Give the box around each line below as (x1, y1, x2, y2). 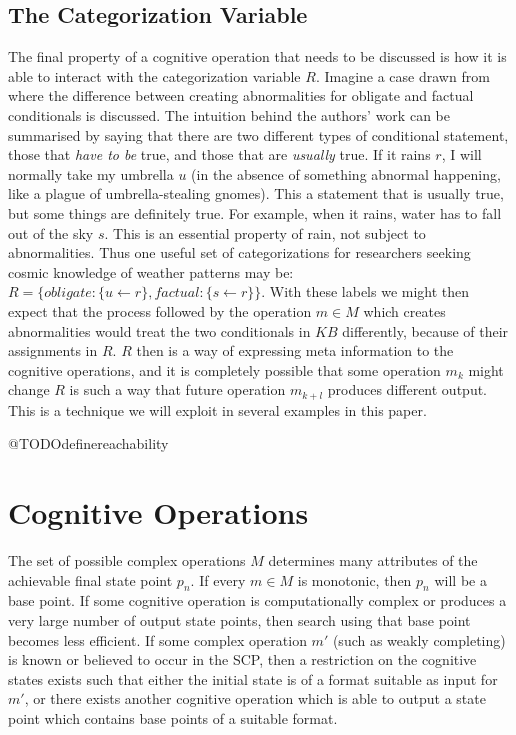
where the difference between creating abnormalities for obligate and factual (8, 85, 474, 106)
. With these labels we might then (261, 281, 470, 302)
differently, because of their (342, 320, 509, 341)
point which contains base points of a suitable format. (8, 708, 338, 729)
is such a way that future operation (69, 379, 286, 400)
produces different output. (327, 379, 488, 400)
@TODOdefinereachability (8, 433, 169, 454)
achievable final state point (8, 569, 173, 590)
